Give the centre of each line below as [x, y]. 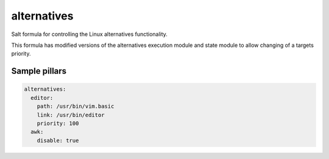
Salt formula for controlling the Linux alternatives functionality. [89, 34]
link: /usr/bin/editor [71, 115]
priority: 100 [58, 123]
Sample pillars [39, 71]
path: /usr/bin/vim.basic [76, 106]
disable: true [58, 140]
